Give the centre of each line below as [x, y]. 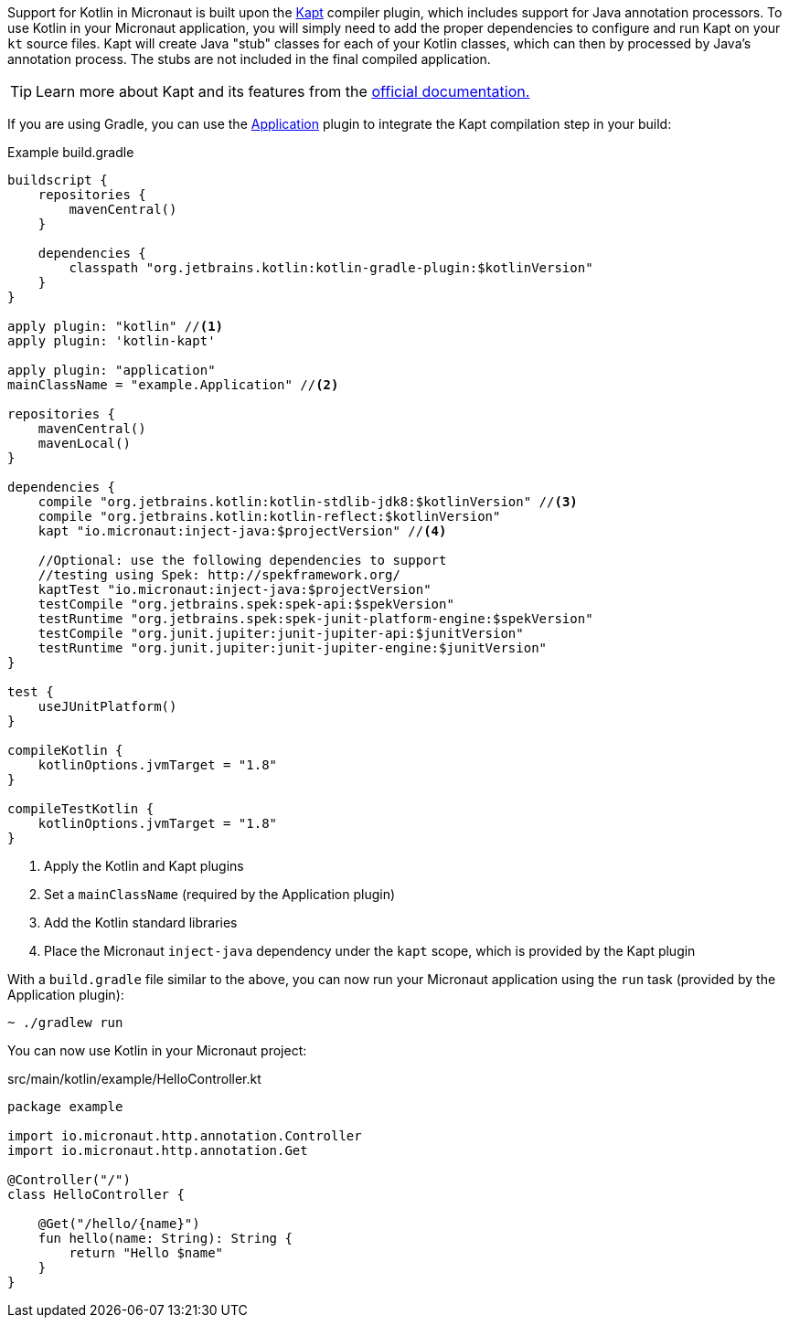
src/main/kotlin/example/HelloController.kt [134, 1079]
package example [65, 1107]
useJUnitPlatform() [107, 706]
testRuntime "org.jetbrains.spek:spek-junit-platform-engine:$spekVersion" [315, 619]
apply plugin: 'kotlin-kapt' [112, 341]
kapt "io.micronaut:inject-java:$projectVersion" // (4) [242, 531]
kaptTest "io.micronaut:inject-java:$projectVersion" [235, 589]
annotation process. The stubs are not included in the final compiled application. [249, 59]
